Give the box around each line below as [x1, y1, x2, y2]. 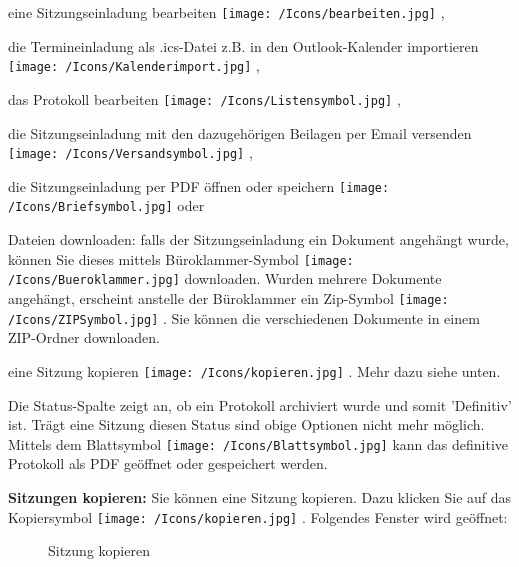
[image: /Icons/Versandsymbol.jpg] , [8, 142, 253, 163]
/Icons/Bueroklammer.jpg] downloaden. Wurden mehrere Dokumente [8, 268, 442, 289]
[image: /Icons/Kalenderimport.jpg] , [8, 55, 260, 76]
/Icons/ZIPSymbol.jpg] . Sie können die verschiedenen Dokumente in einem [8, 307, 480, 328]
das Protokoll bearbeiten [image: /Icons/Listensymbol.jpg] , [8, 88, 401, 109]
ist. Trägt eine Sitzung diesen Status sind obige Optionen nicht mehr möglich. [8, 414, 485, 435]
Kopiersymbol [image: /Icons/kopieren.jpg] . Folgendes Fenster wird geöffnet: [8, 506, 508, 527]
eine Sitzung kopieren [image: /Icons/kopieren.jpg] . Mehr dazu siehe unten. [8, 360, 501, 381]
